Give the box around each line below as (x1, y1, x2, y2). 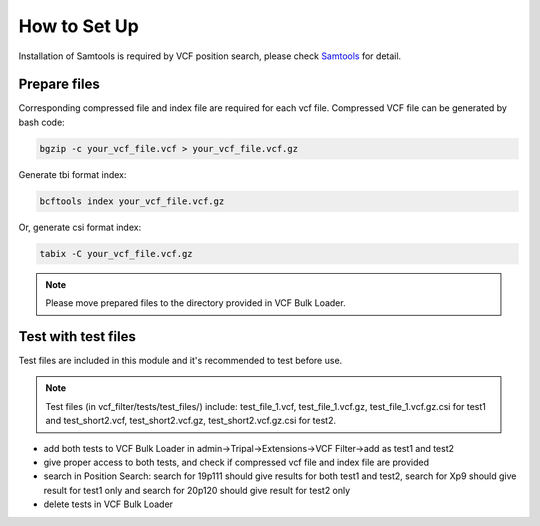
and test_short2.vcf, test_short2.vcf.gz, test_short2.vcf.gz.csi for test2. (45, 415, 337, 427)
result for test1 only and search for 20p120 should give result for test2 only (43, 484, 351, 496)
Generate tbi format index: (18, 168, 127, 180)
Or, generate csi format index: (18, 221, 142, 233)
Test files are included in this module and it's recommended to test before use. (18, 355, 343, 367)
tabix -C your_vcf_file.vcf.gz (39, 248, 194, 259)
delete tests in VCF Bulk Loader (43, 498, 174, 510)
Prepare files (18, 76, 100, 93)
